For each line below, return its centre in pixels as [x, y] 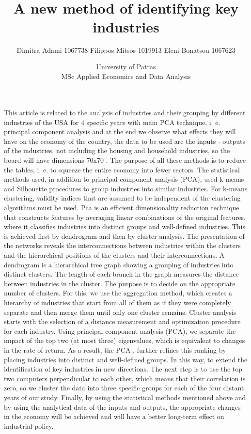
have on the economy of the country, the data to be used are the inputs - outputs [125, 141]
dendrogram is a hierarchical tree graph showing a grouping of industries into [119, 264]
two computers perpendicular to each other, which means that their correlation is [125, 378]
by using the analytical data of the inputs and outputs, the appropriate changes [122, 407]
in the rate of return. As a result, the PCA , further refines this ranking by [115, 349]
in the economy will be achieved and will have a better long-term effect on [114, 416]
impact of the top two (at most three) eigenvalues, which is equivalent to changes [125, 340]
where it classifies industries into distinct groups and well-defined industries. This [125, 226]
